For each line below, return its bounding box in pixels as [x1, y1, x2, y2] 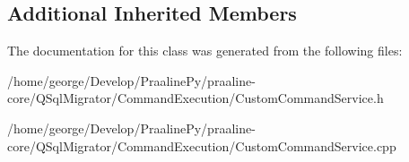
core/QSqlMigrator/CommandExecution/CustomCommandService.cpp [7, 136, 396, 155]
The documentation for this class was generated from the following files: [7, 41, 403, 60]
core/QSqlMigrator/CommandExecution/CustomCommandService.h [7, 89, 384, 107]
